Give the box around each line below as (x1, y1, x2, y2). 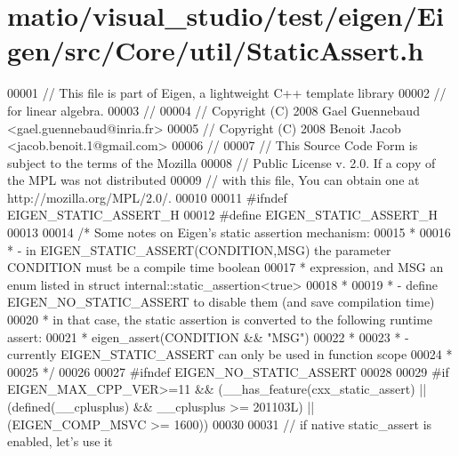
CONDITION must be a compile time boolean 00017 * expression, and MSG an (7, 258, 444, 276)
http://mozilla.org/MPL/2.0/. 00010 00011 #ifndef (7, 188, 287, 206)
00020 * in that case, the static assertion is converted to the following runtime (7, 310, 433, 329)
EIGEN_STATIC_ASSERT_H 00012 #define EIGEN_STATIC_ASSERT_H (7, 205, 439, 224)
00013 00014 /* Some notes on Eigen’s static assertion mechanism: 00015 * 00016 (7, 223, 451, 242)
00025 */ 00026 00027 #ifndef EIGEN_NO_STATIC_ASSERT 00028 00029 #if (7, 362, 449, 380)
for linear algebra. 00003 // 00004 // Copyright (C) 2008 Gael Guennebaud (7, 100, 420, 119)
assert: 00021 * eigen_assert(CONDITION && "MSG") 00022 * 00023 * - (7, 327, 409, 346)
